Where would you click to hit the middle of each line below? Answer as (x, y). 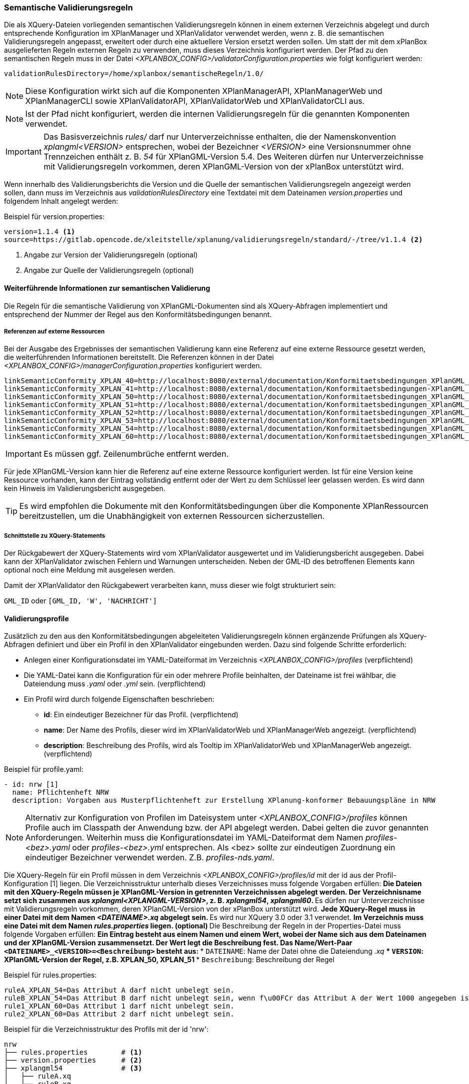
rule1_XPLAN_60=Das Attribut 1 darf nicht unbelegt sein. (119, 1006)
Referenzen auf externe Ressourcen (54, 331)
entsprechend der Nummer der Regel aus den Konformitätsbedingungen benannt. (138, 314)
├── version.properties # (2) (73, 1060)
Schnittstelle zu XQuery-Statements (55, 536)
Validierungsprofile (37, 618)
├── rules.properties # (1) (73, 1052)
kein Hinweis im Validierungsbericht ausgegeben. (85, 489)
